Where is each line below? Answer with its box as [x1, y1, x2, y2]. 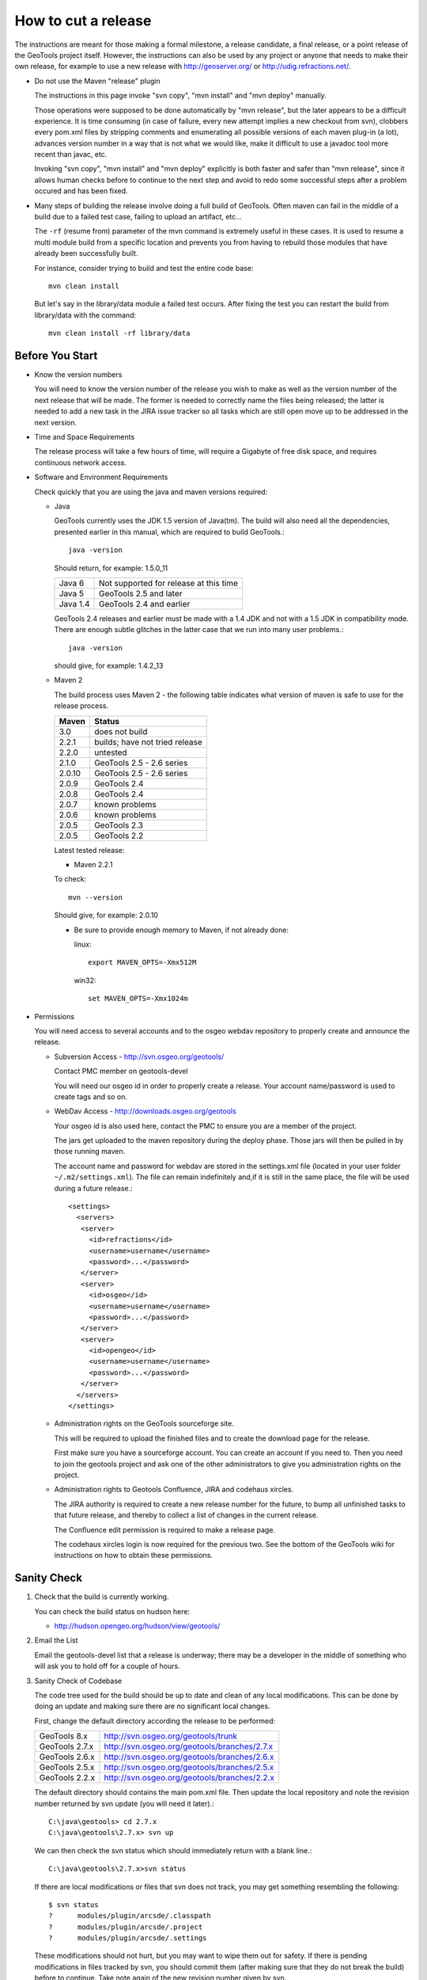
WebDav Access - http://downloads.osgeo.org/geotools [54, 1106, 236, 1116]
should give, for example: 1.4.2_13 [54, 661, 164, 671]
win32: [74, 975, 96, 985]
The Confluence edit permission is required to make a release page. [54, 1525, 276, 1534]
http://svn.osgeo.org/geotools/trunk [104, 1731, 238, 1742]
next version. [34, 417, 77, 427]
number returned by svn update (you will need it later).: [34, 1799, 214, 1808]
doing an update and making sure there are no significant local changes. [34, 1701, 270, 1711]
